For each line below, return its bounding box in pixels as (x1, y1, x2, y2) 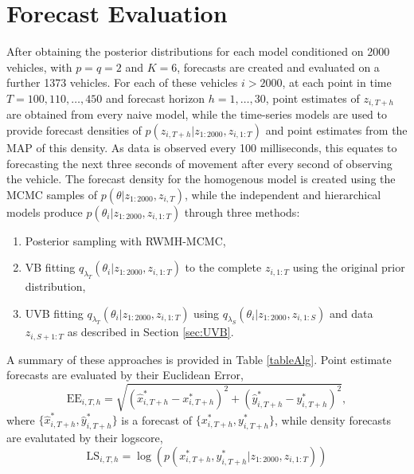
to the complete (185, 259, 262, 276)
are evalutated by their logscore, (6, 429, 163, 446)
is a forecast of (121, 411, 193, 428)
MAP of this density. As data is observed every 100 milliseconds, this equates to (6, 139, 397, 155)
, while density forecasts (274, 411, 392, 428)
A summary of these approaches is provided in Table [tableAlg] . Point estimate (6, 351, 392, 367)
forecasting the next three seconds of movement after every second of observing (6, 155, 393, 171)
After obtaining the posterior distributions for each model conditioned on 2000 (6, 43, 390, 60)
